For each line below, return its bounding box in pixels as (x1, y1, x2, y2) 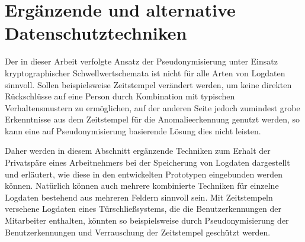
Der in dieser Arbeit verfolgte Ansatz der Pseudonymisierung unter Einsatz (5, 55, 278, 67)
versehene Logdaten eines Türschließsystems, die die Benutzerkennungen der (5, 202, 281, 215)
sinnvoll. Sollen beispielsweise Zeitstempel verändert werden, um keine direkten (5, 78, 292, 91)
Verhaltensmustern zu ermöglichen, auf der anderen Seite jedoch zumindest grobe (5, 101, 300, 114)
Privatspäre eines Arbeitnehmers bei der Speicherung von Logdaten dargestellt (5, 156, 290, 169)
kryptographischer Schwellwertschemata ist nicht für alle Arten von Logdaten (5, 66, 285, 79)
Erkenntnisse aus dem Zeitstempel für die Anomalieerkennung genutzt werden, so (5, 113, 300, 125)
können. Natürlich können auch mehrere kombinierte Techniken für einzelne (5, 179, 279, 192)
